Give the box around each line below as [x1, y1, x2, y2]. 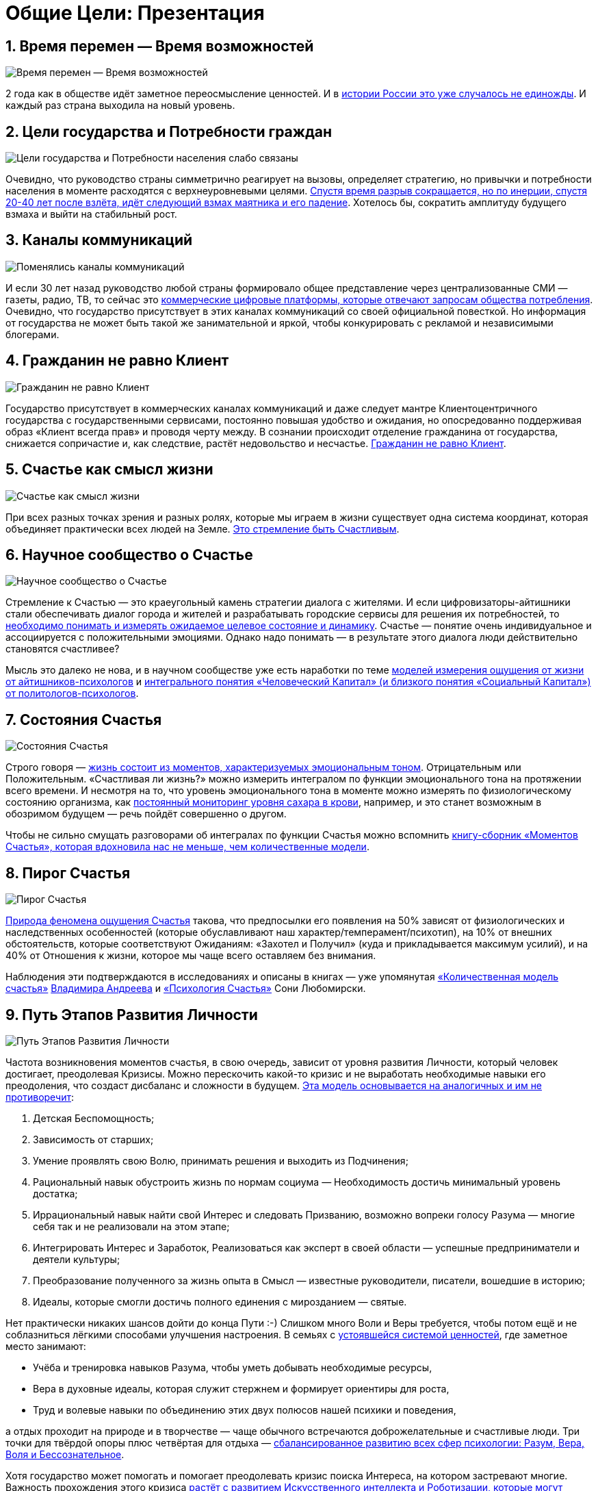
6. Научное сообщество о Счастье [5, 546, 253, 563]
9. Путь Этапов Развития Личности [5, 1006, 258, 1023]
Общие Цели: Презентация [5, 1, 265, 25]
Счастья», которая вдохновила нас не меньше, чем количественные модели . [5, 841, 369, 853]
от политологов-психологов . [5, 687, 139, 700]
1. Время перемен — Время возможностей [5, 37, 314, 55]
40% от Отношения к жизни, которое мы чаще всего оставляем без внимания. [5, 950, 376, 962]
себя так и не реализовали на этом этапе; [33, 1220, 230, 1232]
